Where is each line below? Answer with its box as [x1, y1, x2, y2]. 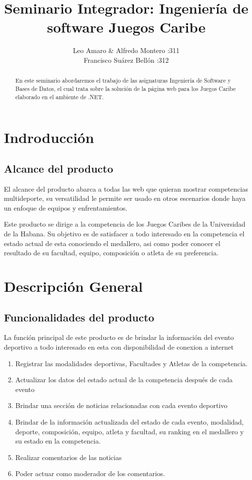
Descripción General [4, 276, 143, 296]
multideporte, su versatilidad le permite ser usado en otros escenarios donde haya [4, 193, 246, 203]
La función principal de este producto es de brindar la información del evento [4, 332, 234, 342]
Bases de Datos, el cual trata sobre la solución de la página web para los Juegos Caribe [15, 84, 236, 92]
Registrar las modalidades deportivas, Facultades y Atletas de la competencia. [15, 358, 248, 368]
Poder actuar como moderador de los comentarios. [15, 468, 165, 479]
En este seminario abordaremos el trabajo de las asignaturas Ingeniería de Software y [15, 76, 231, 85]
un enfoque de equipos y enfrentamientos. [4, 202, 128, 213]
